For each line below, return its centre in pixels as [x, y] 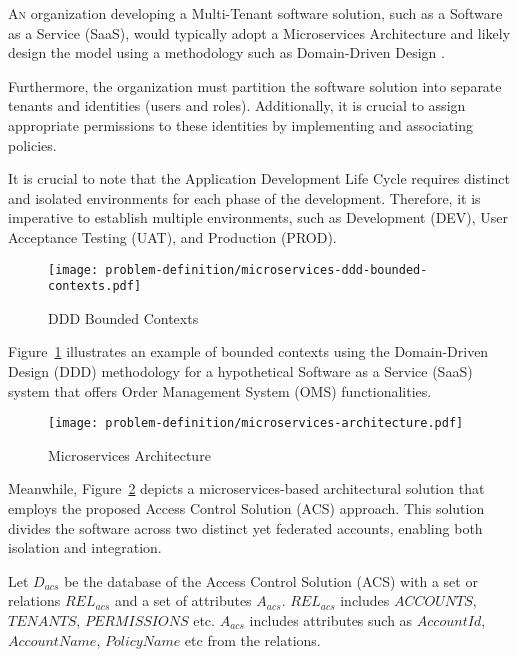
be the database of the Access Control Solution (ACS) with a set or [271, 580]
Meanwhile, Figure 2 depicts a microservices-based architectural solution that [246, 488]
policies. [32, 144]
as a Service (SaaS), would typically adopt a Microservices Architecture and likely [259, 32]
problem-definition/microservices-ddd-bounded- [266, 269]
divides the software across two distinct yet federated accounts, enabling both [245, 527]
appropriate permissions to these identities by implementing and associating [240, 124]
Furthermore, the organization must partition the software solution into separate [255, 85]
